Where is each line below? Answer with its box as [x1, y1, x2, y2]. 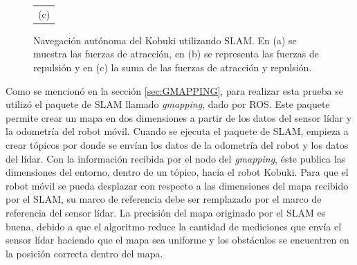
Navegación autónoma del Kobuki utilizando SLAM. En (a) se [33, 33, 297, 47]
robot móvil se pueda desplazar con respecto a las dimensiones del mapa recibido [6, 178, 349, 192]
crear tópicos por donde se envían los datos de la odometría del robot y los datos [6, 138, 349, 152]
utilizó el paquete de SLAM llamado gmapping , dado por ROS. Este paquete [6, 97, 330, 111]
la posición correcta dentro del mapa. [6, 246, 163, 260]
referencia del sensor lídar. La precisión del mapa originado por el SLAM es [6, 205, 326, 219]
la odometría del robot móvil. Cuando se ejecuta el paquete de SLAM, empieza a [6, 124, 349, 138]
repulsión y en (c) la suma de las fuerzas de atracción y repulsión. [33, 60, 312, 75]
